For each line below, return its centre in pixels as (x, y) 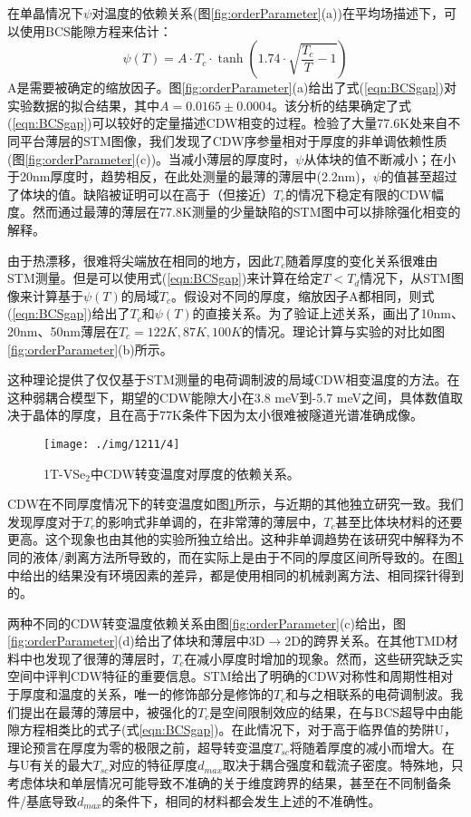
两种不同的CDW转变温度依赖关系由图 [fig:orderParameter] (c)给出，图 (207, 622)
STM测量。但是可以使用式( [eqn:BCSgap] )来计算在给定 (165, 278)
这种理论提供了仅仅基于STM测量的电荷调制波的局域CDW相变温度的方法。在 (234, 379)
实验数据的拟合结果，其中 (83, 105)
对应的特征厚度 (154, 765)
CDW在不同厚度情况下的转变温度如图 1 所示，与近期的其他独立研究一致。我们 (235, 504)
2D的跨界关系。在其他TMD (365, 641)
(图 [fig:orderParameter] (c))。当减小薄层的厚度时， (152, 158)
